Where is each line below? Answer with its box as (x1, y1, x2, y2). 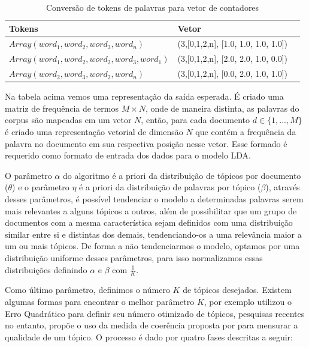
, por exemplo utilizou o (204, 295, 292, 307)
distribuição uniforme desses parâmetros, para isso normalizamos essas (5, 251, 263, 264)
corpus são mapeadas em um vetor (5, 113, 132, 126)
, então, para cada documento (141, 113, 250, 126)
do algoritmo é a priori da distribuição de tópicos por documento (62, 169, 301, 181)
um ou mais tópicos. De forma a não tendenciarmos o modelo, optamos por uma (5, 240, 300, 252)
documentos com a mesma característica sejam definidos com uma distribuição (5, 216, 293, 229)
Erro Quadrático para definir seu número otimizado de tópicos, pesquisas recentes (5, 307, 305, 319)
